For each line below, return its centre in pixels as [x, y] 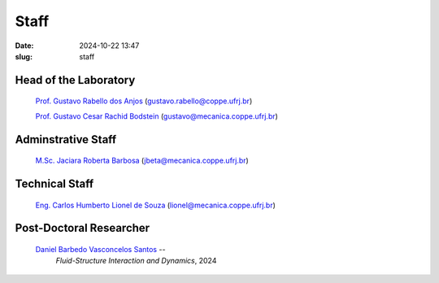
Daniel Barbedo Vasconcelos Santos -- [100, 249]
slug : [24, 56]
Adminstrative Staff [66, 139]
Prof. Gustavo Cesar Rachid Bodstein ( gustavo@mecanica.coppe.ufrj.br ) [156, 116]
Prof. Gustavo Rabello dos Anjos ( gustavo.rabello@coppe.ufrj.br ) [144, 101]
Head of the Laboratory [75, 80]
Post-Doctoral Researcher [83, 228]
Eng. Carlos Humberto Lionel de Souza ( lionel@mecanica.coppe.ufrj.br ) [156, 205]
